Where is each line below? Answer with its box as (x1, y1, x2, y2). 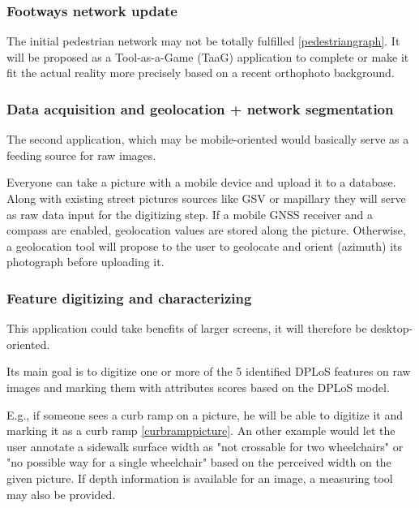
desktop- (370, 320, 413, 337)
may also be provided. (6, 485, 116, 502)
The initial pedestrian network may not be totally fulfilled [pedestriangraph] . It (6, 32, 400, 50)
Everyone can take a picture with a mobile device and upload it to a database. (6, 174, 396, 191)
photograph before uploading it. (6, 253, 165, 270)
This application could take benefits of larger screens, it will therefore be (6, 320, 367, 337)
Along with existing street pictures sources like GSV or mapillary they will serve (6, 190, 406, 206)
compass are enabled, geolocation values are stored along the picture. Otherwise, (6, 222, 406, 239)
